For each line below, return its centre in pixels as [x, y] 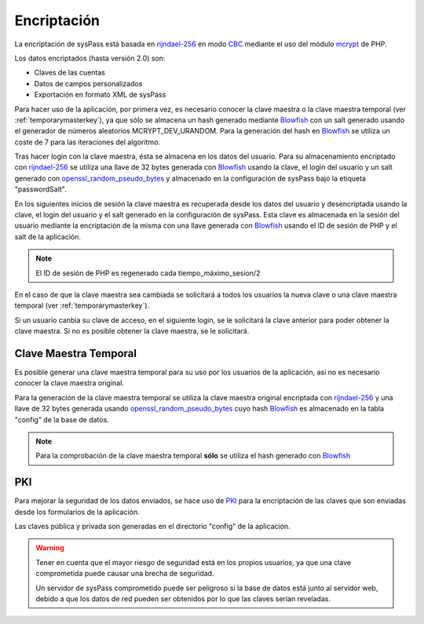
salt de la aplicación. [48, 236]
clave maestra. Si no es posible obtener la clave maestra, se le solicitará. [132, 331]
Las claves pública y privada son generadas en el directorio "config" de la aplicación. [152, 527]
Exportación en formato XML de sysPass [100, 95]
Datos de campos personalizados [88, 83]
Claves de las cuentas [70, 73]
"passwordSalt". [40, 189]
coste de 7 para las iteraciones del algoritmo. [88, 142]
